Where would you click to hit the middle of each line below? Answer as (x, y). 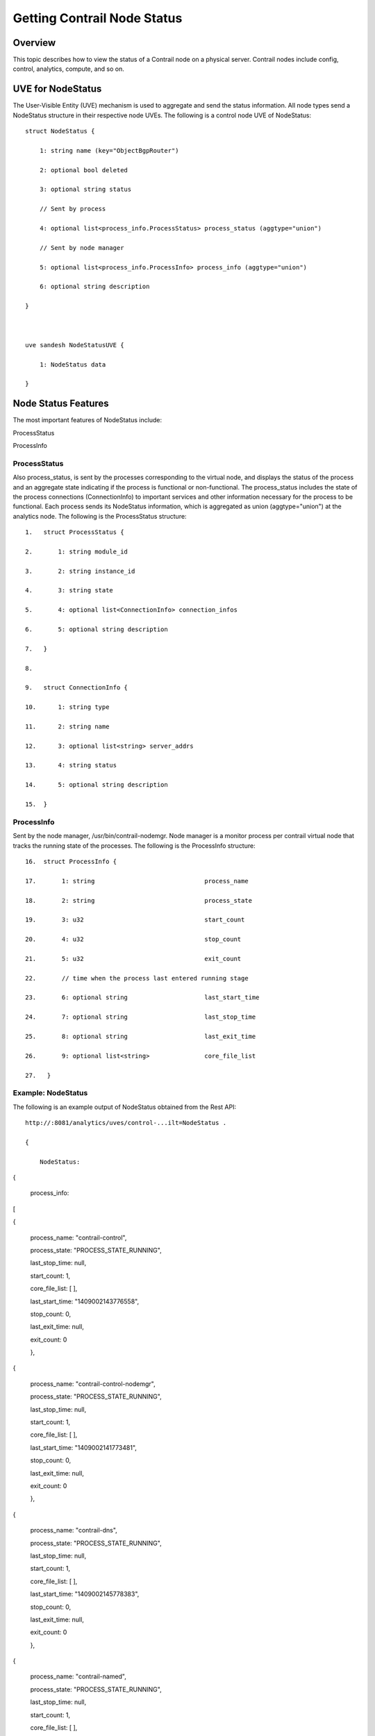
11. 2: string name (67, 726)
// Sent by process (73, 209)
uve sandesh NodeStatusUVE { (75, 345)
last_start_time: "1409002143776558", (84, 1301)
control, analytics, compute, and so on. (69, 69)
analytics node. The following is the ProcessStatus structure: (100, 516)
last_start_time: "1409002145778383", (85, 1594)
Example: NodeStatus (50, 1093)
